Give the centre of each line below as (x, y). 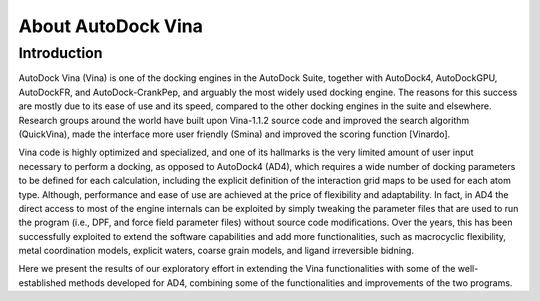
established (42, 282)
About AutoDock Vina (111, 26)
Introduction (60, 53)
